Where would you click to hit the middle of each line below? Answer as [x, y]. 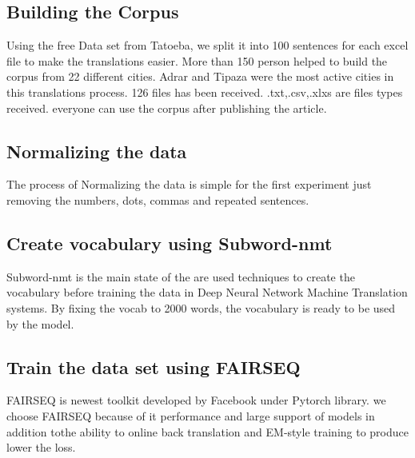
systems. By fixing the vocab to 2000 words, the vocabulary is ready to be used [201, 307]
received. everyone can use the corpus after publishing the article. [167, 108]
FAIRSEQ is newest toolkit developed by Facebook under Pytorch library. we [196, 400]
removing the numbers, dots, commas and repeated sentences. [158, 199]
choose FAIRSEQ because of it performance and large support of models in [191, 415]
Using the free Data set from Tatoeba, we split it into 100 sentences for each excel [207, 45]
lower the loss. [41, 447]
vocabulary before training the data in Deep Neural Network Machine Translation [207, 292]
